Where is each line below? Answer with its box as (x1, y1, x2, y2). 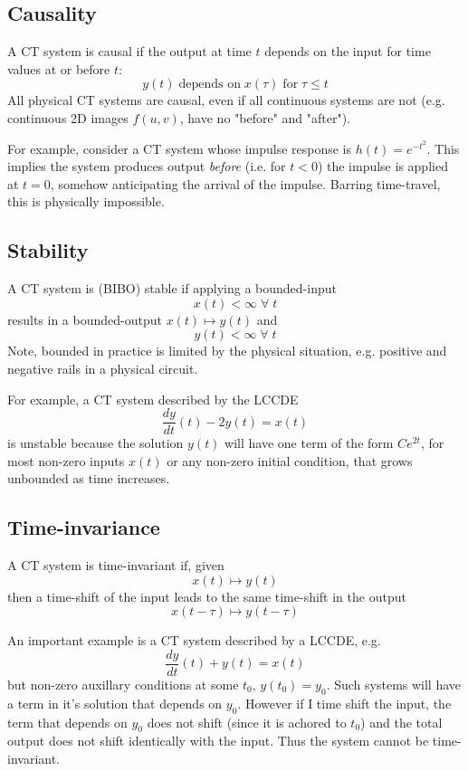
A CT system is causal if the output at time (7, 42, 252, 61)
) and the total (360, 712, 443, 731)
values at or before (7, 59, 110, 78)
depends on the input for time (264, 42, 431, 61)
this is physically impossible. (7, 192, 165, 211)
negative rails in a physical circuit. (7, 358, 198, 377)
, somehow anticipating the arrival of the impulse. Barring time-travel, (50, 174, 441, 193)
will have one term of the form (224, 433, 394, 452)
